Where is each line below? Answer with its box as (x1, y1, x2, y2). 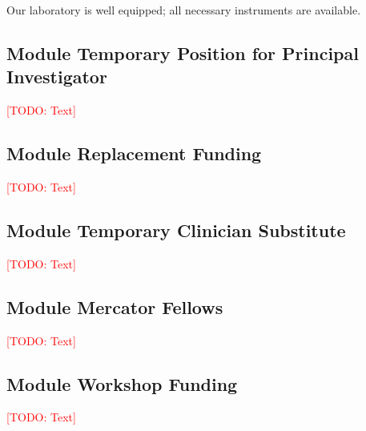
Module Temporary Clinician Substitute (6, 217, 346, 242)
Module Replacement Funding (6, 141, 262, 166)
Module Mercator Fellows (6, 294, 223, 319)
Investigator (6, 64, 107, 89)
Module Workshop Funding (6, 371, 238, 396)
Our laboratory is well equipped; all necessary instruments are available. (6, 2, 361, 18)
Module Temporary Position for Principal (6, 40, 359, 65)
